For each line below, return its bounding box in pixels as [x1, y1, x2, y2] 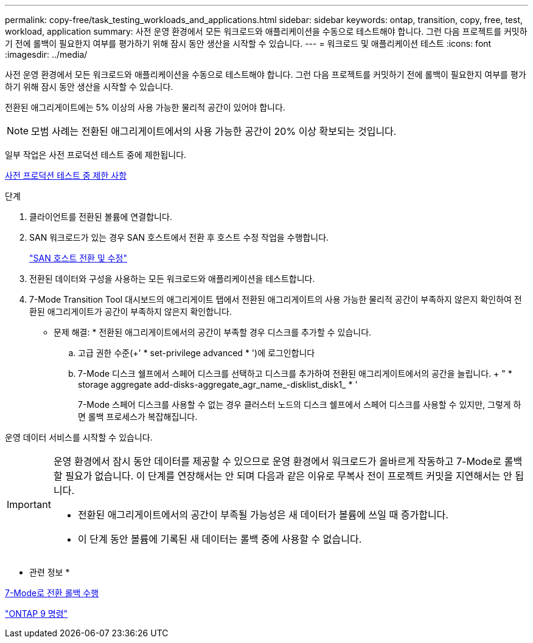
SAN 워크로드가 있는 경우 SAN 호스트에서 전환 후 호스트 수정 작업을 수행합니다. [29, 232, 329, 242]
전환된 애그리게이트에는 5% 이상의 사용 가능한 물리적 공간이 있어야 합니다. [5, 102, 285, 112]
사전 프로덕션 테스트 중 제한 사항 [5, 170, 127, 181]
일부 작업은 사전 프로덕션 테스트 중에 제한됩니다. [5, 150, 187, 160]
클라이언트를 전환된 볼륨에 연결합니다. [29, 211, 172, 222]
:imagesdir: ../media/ [5, 49, 88, 60]
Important [7, 498, 51, 511]
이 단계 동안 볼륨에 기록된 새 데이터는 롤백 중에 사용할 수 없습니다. [77, 533, 362, 545]
